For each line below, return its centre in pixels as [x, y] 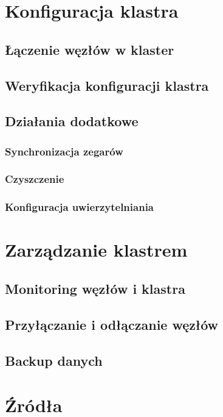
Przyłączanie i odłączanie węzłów [111, 324]
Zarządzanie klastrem [96, 250]
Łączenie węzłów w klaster [90, 49]
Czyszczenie [35, 179]
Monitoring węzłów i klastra [95, 289]
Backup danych [54, 360]
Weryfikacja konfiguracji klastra [107, 85]
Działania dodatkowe [72, 121]
